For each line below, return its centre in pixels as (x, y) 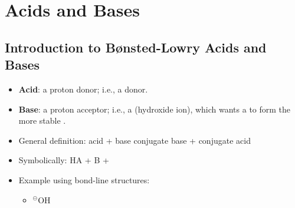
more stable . (42, 120)
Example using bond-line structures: (84, 179)
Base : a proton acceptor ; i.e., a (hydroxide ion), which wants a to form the (155, 109)
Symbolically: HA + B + (64, 160)
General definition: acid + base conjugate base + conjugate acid (135, 140)
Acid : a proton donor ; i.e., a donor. (83, 89)
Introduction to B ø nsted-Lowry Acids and (136, 47)
